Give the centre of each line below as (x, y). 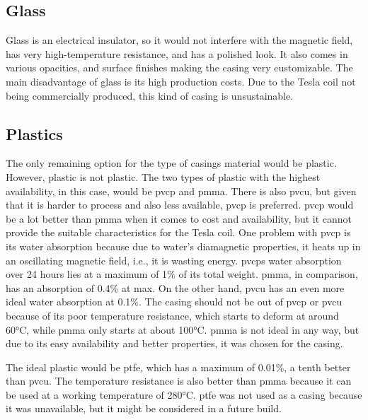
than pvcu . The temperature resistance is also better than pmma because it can (179, 381)
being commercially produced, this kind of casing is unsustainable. (150, 95)
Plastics (34, 133)
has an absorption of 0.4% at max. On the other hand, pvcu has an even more (175, 287)
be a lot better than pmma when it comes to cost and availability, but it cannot (179, 218)
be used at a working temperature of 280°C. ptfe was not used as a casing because (184, 394)
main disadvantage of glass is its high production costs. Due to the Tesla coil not (181, 81)
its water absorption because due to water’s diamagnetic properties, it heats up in (183, 246)
